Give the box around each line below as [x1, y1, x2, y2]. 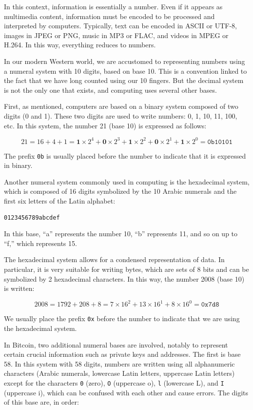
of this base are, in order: [4, 397, 79, 407]
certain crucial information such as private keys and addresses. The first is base [4, 349, 241, 359]
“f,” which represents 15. [4, 238, 77, 248]
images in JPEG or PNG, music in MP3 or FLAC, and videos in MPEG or [4, 30, 229, 40]
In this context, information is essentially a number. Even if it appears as [4, 1, 223, 11]
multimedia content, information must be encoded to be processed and [4, 11, 215, 21]
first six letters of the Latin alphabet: [4, 196, 116, 206]
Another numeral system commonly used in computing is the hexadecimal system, [4, 176, 250, 186]
